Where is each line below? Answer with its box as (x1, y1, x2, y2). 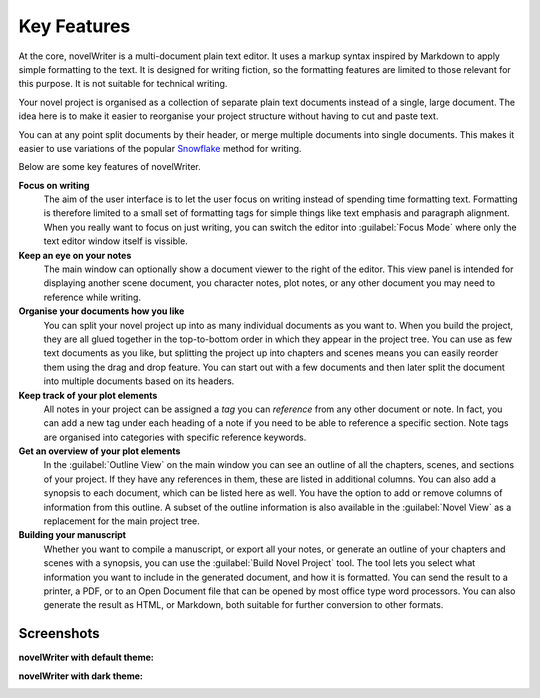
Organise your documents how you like (18, 305, 185, 317)
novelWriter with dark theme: (18, 670, 144, 682)
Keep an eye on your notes (18, 249, 132, 261)
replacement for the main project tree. (43, 515, 200, 527)
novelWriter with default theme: (18, 651, 154, 664)
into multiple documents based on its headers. (43, 375, 235, 387)
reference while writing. (43, 291, 142, 303)
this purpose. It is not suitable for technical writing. (18, 78, 228, 90)
